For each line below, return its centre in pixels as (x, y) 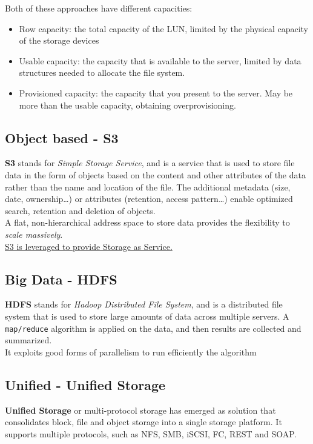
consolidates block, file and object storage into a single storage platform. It (143, 422)
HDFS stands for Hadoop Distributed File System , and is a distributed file (144, 304)
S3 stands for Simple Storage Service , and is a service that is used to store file (150, 163)
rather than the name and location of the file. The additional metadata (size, (148, 187)
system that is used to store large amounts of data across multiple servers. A (147, 316)
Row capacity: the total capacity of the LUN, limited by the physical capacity (164, 28)
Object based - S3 (62, 137)
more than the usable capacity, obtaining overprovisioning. (127, 105)
